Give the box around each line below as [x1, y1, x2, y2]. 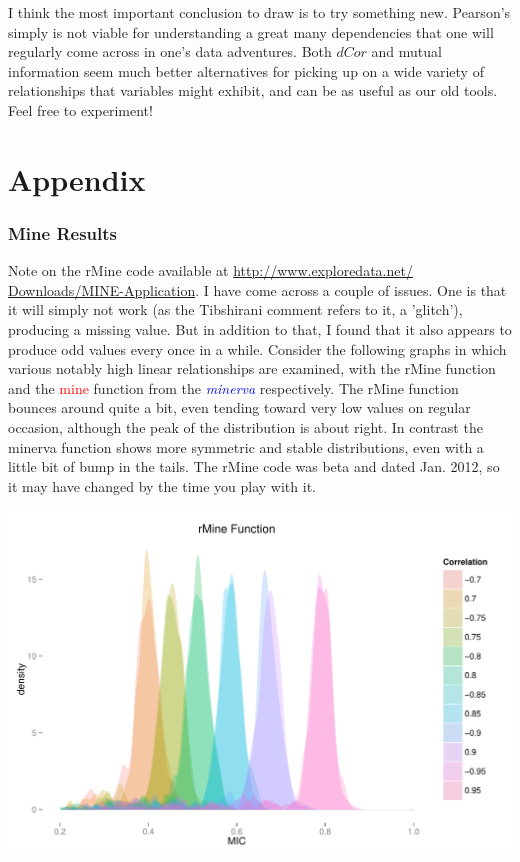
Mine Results [8, 220, 118, 245]
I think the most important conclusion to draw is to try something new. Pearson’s [8, 2, 511, 22]
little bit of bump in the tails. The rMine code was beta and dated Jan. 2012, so [8, 456, 500, 477]
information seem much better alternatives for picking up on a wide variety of [8, 60, 484, 81]
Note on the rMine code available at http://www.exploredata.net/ [8, 260, 413, 281]
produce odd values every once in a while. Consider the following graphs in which [8, 338, 507, 359]
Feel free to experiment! [8, 99, 153, 120]
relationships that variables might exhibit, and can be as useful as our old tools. [8, 80, 498, 101]
